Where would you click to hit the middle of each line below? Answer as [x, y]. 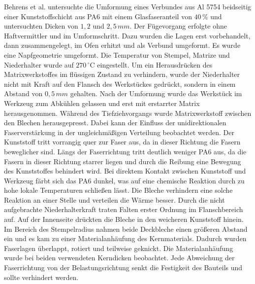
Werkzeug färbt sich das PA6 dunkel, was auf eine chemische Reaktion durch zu [124, 180]
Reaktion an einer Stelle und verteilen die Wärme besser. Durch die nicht [114, 199]
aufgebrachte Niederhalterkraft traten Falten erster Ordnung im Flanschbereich [124, 209]
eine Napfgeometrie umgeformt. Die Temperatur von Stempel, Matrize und [117, 54]
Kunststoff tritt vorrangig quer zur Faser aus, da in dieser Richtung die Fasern [122, 142]
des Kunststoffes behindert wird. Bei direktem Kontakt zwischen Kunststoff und [125, 171]
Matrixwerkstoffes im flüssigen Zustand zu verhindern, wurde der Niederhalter [122, 74]
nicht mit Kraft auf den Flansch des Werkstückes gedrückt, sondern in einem [120, 84]
